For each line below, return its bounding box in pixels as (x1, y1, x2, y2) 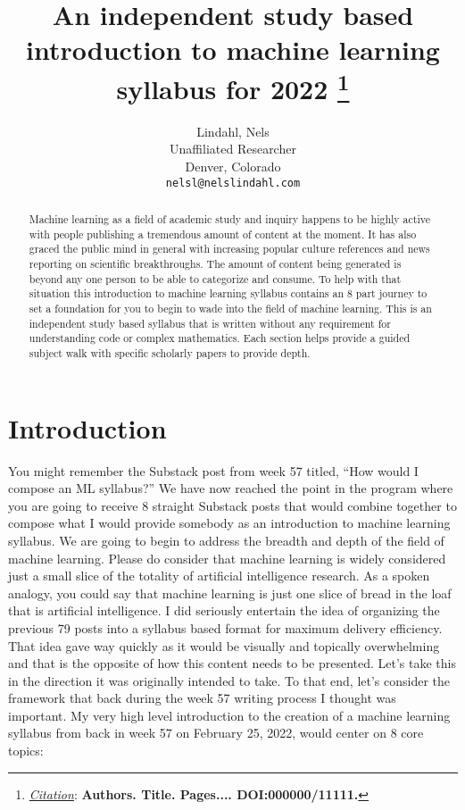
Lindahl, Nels (196, 121, 270, 140)
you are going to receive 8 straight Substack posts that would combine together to (8, 496, 457, 514)
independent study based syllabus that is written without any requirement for (29, 315, 391, 330)
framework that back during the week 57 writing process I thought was (8, 689, 396, 707)
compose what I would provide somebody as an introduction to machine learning (8, 514, 451, 532)
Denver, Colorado (185, 157, 281, 176)
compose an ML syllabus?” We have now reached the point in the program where (8, 479, 453, 497)
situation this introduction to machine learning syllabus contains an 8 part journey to (29, 286, 428, 301)
